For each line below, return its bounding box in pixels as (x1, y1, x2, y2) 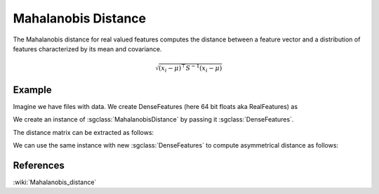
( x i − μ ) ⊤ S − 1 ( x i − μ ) (158, 63, 222, 74)
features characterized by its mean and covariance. (13, 44, 162, 53)
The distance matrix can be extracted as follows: (13, 128, 154, 136)
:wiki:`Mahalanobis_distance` (13, 178, 97, 186)
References (13, 159, 65, 172)
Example (13, 84, 52, 96)
